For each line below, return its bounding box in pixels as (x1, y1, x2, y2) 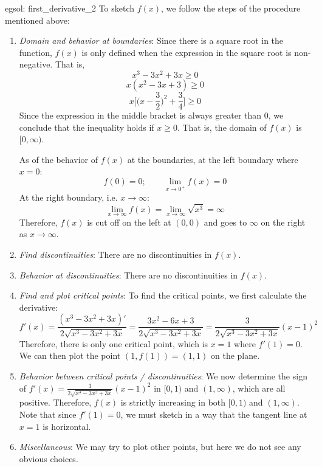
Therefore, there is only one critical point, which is (19, 337, 208, 350)
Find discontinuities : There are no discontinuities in (19, 248, 212, 261)
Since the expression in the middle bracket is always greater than (19, 109, 262, 122)
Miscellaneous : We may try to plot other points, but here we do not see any (19, 440, 301, 453)
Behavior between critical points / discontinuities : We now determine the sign (19, 370, 307, 382)
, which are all (232, 381, 286, 394)
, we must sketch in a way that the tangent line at (120, 407, 307, 420)
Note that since (19, 407, 77, 420)
